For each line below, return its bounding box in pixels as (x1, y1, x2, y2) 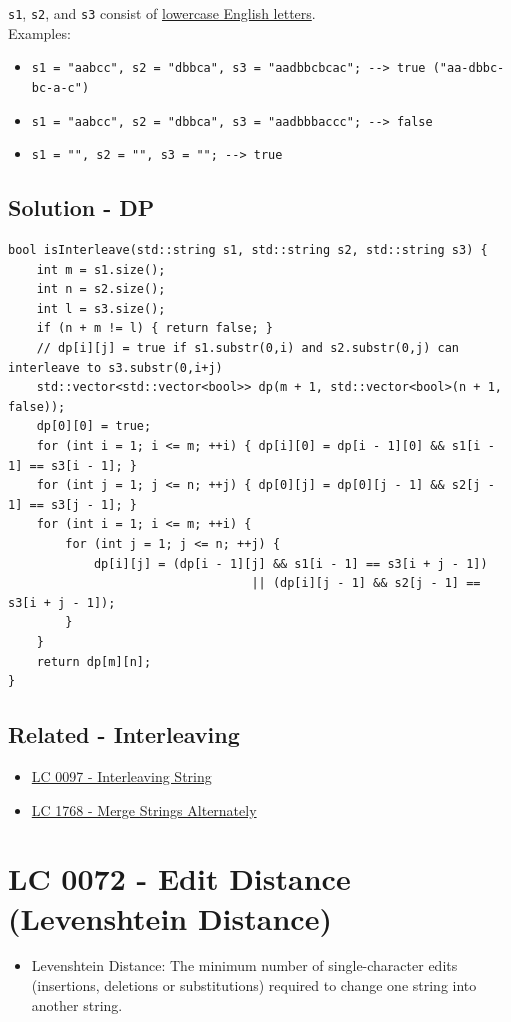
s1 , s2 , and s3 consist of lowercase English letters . (8, 3, 316, 23)
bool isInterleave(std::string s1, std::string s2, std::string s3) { (8, 243, 488, 258)
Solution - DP (8, 192, 155, 223)
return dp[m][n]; (36, 654, 152, 669)
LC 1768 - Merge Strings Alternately (31, 799, 257, 820)
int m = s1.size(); (36, 262, 166, 277)
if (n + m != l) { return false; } (36, 321, 273, 336)
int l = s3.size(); (36, 301, 166, 316)
